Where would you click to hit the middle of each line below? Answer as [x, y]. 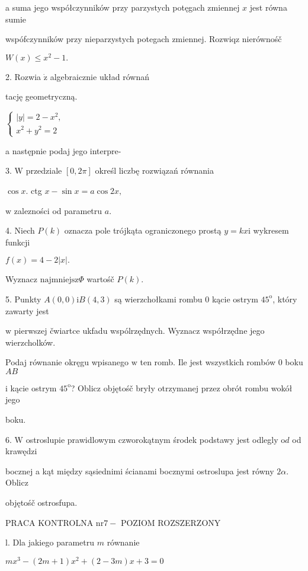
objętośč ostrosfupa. [41, 503]
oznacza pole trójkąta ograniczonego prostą [143, 230]
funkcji [18, 242]
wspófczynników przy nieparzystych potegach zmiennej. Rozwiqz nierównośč [144, 39]
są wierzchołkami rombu [158, 299]
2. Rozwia [23, 76]
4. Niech [20, 230]
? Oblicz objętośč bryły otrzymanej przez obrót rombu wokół [182, 387]
